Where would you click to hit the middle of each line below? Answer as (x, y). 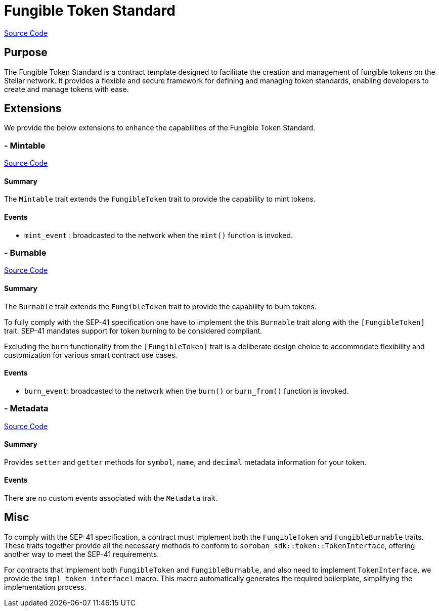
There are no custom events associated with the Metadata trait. (111, 498)
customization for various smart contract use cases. (91, 355)
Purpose (26, 53)
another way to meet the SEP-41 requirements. (82, 554)
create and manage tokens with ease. (67, 89)
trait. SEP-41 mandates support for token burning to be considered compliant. (133, 331)
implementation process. (45, 587)
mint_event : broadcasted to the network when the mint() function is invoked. (159, 235)
